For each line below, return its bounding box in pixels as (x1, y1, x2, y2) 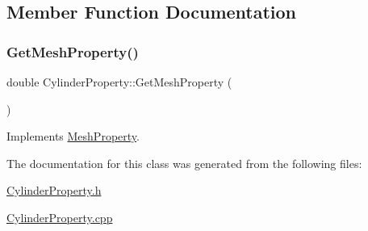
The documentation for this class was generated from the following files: (6, 154, 362, 171)
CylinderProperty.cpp (6, 208, 113, 225)
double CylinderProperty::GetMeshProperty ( (6, 73, 232, 90)
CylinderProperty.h (6, 182, 102, 199)
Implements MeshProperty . (6, 128, 140, 145)
